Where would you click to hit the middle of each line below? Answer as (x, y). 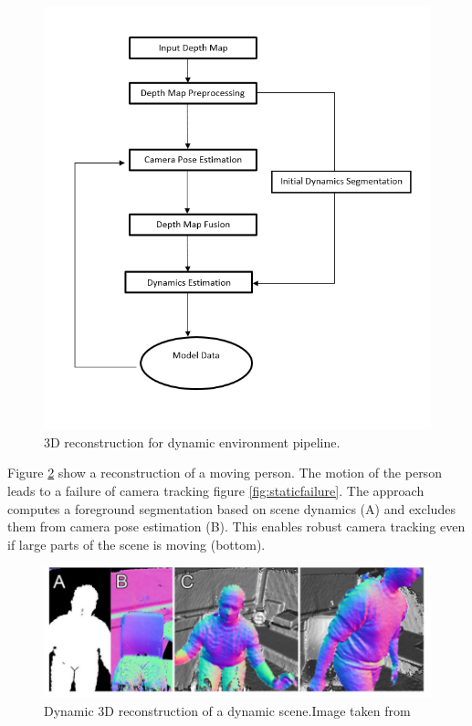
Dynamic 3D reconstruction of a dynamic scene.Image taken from (227, 710)
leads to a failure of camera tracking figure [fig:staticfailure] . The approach (216, 490)
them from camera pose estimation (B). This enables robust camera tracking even (236, 526)
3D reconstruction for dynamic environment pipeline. (192, 442)
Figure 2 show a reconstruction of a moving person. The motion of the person (225, 473)
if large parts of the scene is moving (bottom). (136, 544)
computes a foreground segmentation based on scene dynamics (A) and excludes (231, 508)
